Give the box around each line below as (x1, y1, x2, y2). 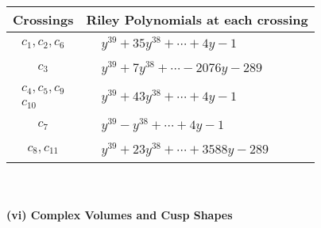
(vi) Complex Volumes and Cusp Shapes (6, 206, 233, 222)
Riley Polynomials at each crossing (86, 10, 308, 28)
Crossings (13, 10, 74, 28)
